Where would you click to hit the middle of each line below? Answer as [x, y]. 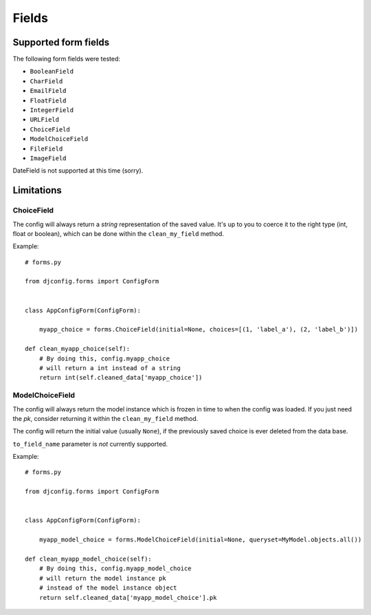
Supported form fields [61, 42]
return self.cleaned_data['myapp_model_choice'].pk [128, 597]
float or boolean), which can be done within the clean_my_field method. [119, 233]
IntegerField [52, 110]
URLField [45, 120]
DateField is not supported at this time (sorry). [78, 171]
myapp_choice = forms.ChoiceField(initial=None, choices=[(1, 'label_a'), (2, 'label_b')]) [199, 330]
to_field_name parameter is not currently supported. [90, 444]
